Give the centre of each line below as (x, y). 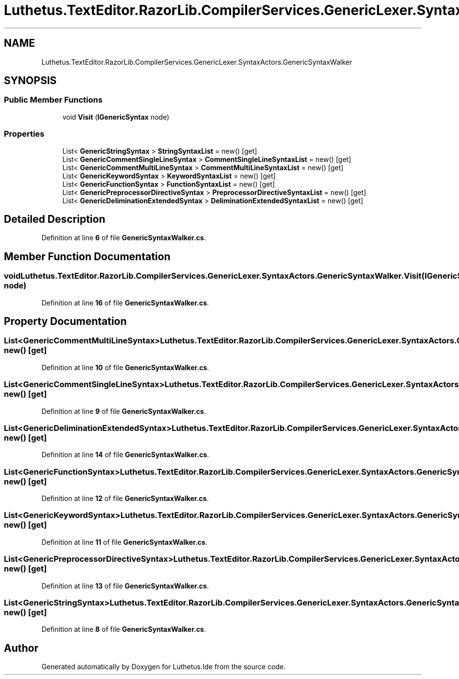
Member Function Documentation (87, 256)
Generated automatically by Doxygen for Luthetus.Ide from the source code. (164, 667)
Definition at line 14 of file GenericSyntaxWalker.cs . (125, 455)
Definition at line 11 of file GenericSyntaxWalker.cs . (124, 542)
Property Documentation (65, 322)
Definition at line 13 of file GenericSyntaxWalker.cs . (125, 586)
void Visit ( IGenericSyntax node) (116, 117)
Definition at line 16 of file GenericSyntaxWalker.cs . (125, 303)
